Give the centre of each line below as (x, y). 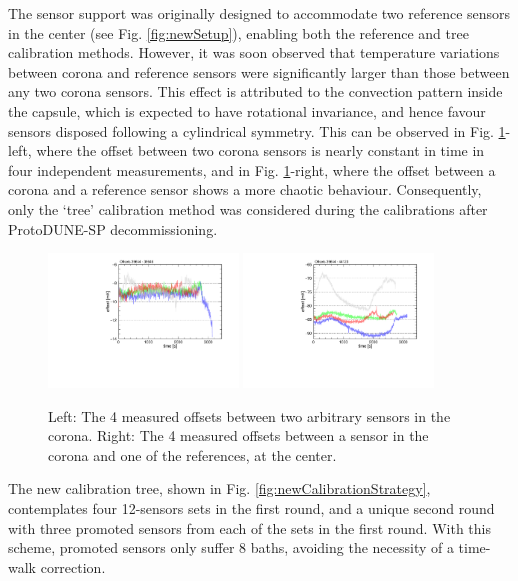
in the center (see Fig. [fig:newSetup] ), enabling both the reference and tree (238, 32)
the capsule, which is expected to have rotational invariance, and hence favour (247, 110)
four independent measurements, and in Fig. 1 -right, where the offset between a (252, 169)
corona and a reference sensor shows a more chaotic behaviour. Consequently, (245, 189)
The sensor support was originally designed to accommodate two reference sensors (259, 13)
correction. (73, 566)
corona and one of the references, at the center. (192, 454)
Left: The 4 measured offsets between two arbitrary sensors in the (249, 415)
